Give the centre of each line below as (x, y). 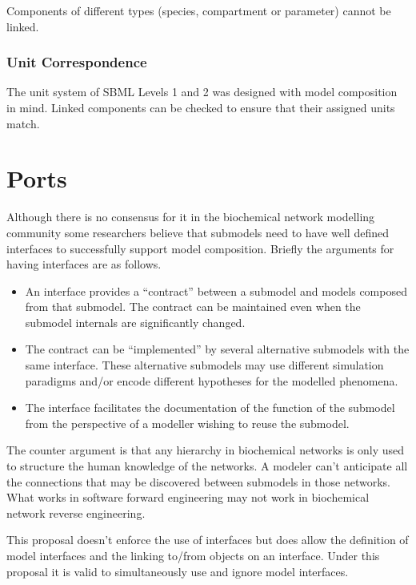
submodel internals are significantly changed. (135, 322)
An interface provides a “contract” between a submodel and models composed (216, 290)
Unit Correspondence (77, 62)
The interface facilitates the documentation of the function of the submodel (210, 407)
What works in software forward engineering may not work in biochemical (188, 497)
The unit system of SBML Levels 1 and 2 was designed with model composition (202, 92)
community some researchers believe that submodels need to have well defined (198, 232)
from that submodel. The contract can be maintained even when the (193, 307)
